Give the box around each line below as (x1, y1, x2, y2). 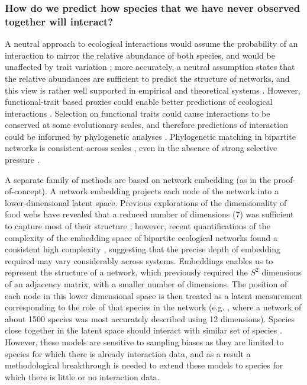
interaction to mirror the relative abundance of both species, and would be (5, 49, 275, 61)
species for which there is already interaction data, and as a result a (5, 347, 251, 360)
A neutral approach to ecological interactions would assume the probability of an (5, 37, 298, 50)
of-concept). (5, 185, 47, 197)
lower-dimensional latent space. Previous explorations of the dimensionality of (5, 196, 287, 208)
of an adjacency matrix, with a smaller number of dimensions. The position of (5, 278, 287, 290)
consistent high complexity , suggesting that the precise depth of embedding (5, 243, 280, 255)
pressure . (5, 153, 40, 166)
